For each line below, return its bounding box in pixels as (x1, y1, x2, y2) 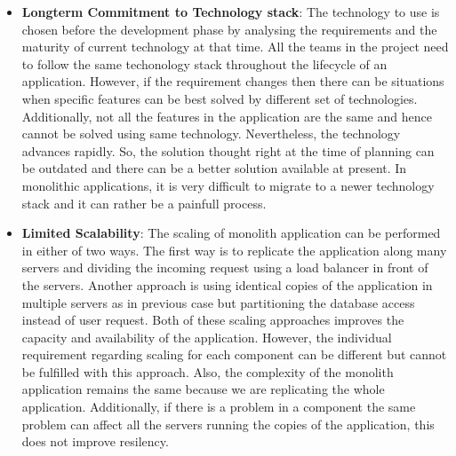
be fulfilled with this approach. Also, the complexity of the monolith (21, 362, 394, 381)
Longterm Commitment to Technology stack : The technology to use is (21, 3, 440, 20)
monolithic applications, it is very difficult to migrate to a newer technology (21, 176, 435, 194)
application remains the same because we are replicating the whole (21, 380, 385, 398)
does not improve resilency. (21, 432, 169, 451)
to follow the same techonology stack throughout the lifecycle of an (21, 54, 388, 73)
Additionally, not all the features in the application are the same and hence (21, 106, 432, 125)
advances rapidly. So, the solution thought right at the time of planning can (21, 141, 435, 160)
